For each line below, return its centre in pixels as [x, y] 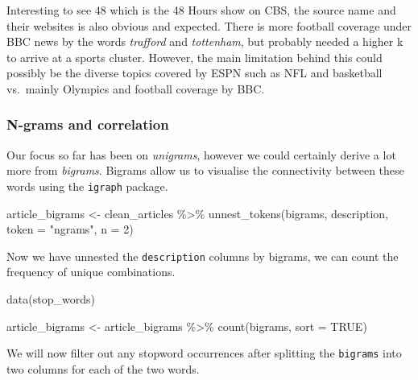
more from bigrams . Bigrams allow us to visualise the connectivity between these [205, 170]
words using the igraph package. [87, 186]
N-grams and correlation [88, 124]
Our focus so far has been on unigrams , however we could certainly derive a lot [201, 154]
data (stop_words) [51, 299]
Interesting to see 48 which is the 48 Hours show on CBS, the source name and [201, 10]
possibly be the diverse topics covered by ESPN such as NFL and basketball [195, 73]
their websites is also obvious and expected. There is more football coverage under [209, 25]
